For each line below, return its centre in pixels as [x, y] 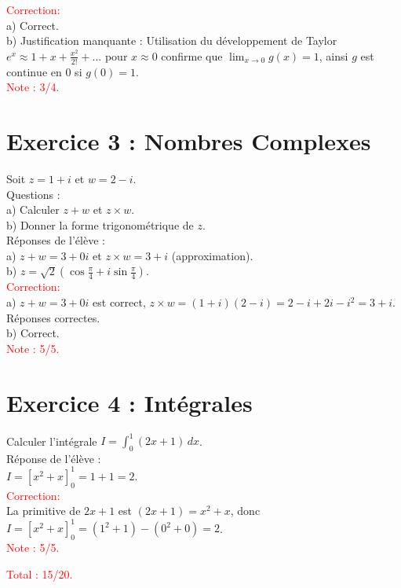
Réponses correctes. [53, 317]
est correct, [119, 302]
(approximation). [212, 255]
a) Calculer [33, 209]
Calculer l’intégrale [52, 441]
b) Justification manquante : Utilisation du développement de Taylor [172, 40]
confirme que [192, 55]
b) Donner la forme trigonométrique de [100, 224]
